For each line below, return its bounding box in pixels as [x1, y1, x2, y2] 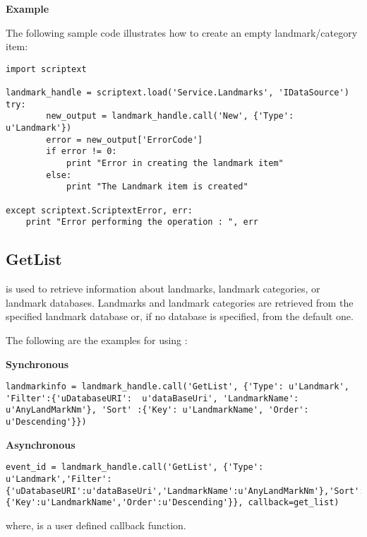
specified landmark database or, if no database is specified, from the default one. [6, 309, 354, 324]
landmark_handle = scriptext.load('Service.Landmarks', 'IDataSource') [6, 88, 349, 98]
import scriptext [6, 64, 87, 74]
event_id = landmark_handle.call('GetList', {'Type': [6, 462, 264, 473]
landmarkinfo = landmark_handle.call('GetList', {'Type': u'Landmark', [6, 382, 349, 392]
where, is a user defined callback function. [6, 517, 186, 532]
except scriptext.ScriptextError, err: [6, 205, 193, 216]
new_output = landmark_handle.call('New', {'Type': [46, 111, 294, 122]
